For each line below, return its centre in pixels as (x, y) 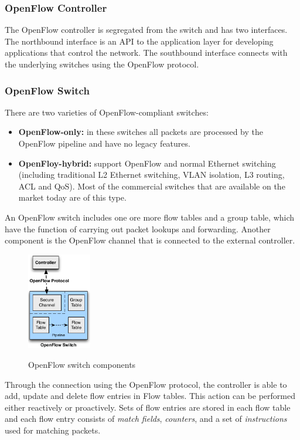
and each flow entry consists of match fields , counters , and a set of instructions (146, 419)
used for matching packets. (53, 430)
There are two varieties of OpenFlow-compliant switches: (107, 112)
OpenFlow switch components (82, 364)
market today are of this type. (72, 197)
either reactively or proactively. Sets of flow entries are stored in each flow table (148, 407)
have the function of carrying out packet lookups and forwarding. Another (138, 229)
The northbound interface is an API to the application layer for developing (139, 41)
